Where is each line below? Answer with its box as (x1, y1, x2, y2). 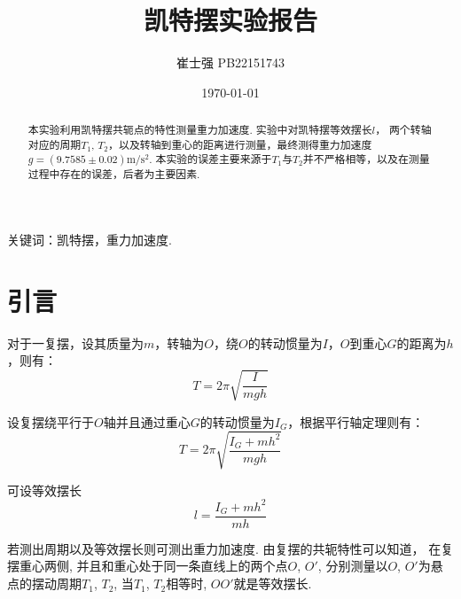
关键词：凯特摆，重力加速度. (7, 230, 172, 249)
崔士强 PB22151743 (176, 53, 285, 72)
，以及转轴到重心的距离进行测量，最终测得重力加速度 (108, 136, 372, 152)
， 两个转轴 (375, 122, 432, 137)
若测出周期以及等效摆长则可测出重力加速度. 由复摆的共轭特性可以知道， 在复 (7, 539, 454, 557)
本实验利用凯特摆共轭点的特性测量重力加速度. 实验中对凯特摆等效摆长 (27, 122, 372, 137)
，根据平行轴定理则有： (287, 412, 425, 431)
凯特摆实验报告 (143, 2, 317, 38)
